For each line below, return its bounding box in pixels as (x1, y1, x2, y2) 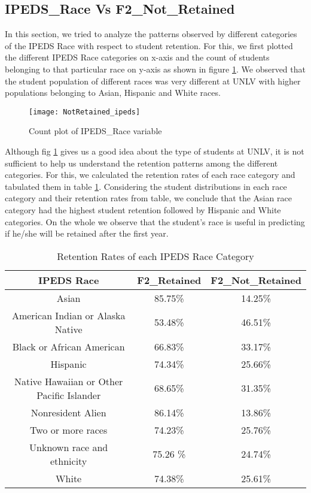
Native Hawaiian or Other (14, 374, 123, 388)
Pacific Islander (36, 388, 101, 402)
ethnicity (50, 453, 87, 468)
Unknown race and (29, 440, 108, 454)
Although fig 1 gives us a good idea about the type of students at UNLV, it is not (5, 145, 304, 158)
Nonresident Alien (31, 405, 106, 419)
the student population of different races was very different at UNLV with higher (5, 74, 301, 87)
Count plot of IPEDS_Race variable (29, 125, 162, 137)
